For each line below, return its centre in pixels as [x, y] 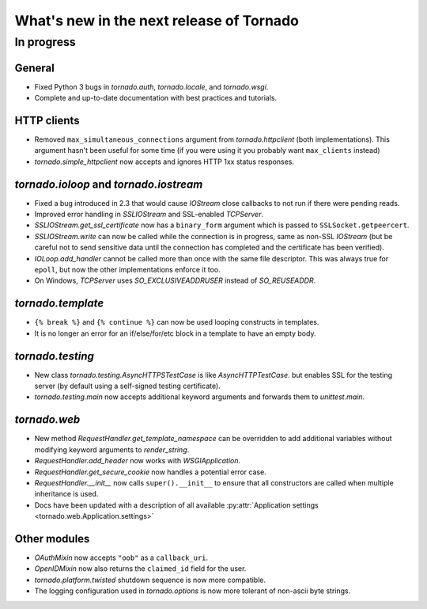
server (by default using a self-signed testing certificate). [127, 386]
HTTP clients [47, 120]
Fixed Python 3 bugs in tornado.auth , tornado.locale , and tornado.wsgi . [151, 86]
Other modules [52, 539]
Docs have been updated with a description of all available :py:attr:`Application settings [177, 505]
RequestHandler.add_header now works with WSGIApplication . [138, 461]
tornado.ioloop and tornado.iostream [109, 184]
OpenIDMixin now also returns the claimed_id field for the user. [140, 569]
